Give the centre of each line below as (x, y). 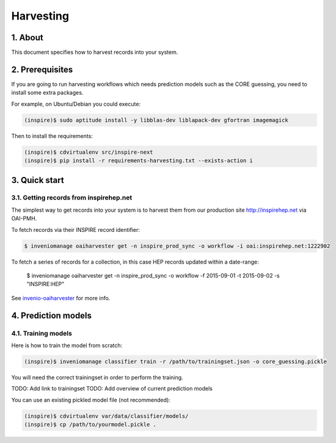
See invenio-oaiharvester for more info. (61, 298)
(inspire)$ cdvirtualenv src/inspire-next (89, 152)
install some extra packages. (47, 93)
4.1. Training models (42, 333)
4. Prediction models (51, 315)
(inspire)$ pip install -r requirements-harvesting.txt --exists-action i (139, 161)
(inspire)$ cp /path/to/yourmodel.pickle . (90, 425)
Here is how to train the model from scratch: (67, 345)
